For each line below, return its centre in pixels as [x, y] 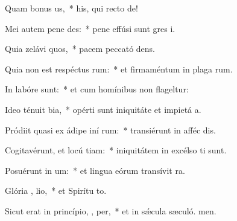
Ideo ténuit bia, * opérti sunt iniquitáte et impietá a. [103, 109]
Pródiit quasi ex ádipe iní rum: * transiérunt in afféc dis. [110, 130]
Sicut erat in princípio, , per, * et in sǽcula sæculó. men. [111, 210]
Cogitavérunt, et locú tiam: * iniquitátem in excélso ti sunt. [116, 150]
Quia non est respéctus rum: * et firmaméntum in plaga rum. [119, 69]
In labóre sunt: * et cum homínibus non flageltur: [97, 89]
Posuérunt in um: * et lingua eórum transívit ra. [95, 170]
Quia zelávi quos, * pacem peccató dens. [80, 49]
